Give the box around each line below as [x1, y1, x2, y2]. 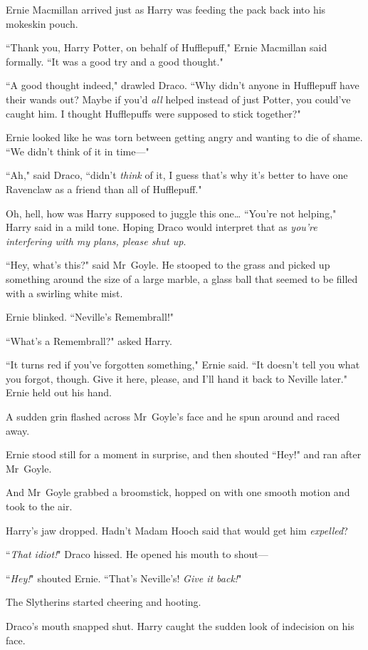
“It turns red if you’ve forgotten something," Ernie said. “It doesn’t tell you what [6, 357, 360, 372]
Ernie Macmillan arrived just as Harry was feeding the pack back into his [6, 2, 326, 16]
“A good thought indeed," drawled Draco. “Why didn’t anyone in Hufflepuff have [6, 78, 359, 93]
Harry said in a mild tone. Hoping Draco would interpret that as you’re [6, 220, 317, 234]
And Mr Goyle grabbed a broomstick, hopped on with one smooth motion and [6, 485, 350, 500]
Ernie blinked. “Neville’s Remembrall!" [6, 309, 174, 324]
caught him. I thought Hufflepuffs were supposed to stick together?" [6, 105, 301, 120]
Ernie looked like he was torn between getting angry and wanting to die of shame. [6, 130, 363, 145]
